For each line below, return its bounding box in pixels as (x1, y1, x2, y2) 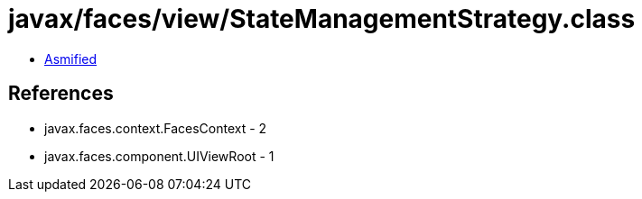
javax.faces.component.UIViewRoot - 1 (44, 148, 274, 164)
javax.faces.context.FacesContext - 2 (44, 120, 267, 136)
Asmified (44, 50, 98, 67)
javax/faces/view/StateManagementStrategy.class (8, 4, 636, 34)
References (8, 82, 114, 105)
